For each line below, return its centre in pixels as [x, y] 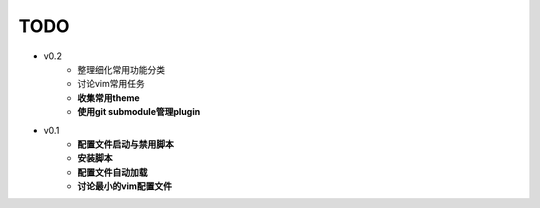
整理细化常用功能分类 [121, 69]
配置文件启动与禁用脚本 [125, 144]
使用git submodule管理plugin [139, 112]
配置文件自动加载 [112, 172]
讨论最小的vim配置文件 [124, 186]
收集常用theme [108, 97]
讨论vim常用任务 [111, 84]
